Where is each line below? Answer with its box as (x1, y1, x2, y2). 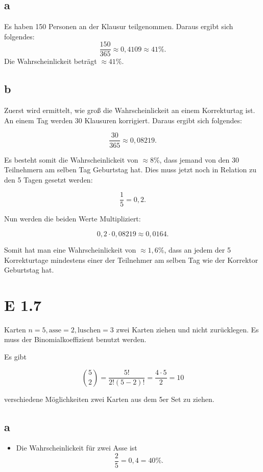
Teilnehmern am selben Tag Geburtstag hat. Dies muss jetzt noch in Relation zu (4, 164, 257, 175)
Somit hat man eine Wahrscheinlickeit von (4, 244, 136, 255)
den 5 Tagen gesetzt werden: (4, 174, 93, 185)
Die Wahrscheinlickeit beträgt (4, 56, 97, 66)
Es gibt (4, 351, 27, 362)
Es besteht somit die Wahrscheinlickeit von (4, 154, 138, 165)
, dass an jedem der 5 (164, 244, 231, 255)
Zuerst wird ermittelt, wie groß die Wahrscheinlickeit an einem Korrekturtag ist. (4, 105, 255, 116)
